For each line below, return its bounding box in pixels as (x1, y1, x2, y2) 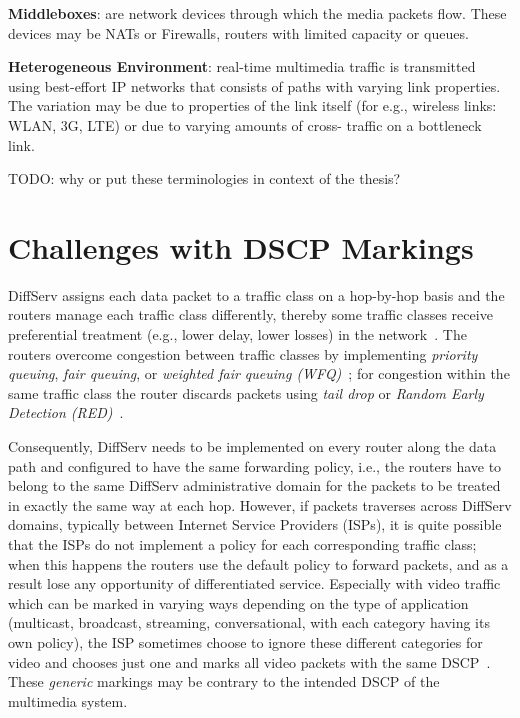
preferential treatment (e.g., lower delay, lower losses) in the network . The (8, 324, 467, 345)
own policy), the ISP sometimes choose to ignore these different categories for (8, 631, 483, 652)
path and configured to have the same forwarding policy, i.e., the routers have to (8, 455, 502, 476)
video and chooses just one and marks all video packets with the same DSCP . (8, 651, 491, 672)
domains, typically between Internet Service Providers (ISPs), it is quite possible (8, 514, 502, 535)
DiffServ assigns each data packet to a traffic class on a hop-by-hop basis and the (8, 284, 505, 305)
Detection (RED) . (8, 402, 124, 423)
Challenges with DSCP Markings (8, 226, 474, 267)
